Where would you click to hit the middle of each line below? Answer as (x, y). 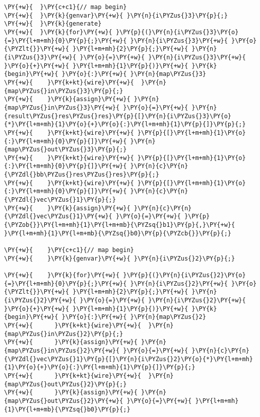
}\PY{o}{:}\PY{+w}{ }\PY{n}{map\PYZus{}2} (134, 317)
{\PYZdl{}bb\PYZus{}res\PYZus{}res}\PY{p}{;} (82, 175)
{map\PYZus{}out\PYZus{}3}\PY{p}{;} (66, 150)
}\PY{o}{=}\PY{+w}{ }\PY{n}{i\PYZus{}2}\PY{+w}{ (163, 300)
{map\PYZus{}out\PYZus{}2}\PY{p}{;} (66, 384)
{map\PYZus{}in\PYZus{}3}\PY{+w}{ (62, 107)
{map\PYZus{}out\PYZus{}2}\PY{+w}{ (64, 401)
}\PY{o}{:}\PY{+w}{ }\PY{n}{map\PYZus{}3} (134, 74)
